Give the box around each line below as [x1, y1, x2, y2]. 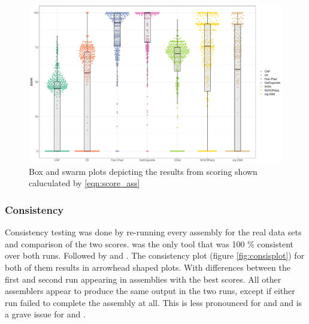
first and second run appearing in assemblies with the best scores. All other [5, 272, 281, 285]
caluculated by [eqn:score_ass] [29, 177, 140, 189]
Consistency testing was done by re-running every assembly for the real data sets [5, 226, 302, 238]
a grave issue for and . [5, 308, 86, 320]
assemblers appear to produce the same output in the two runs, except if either [5, 284, 295, 297]
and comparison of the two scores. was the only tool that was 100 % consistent [5, 237, 293, 250]
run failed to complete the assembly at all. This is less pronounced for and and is [5, 296, 302, 308]
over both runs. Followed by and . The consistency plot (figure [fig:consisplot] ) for [5, 249, 305, 262]
